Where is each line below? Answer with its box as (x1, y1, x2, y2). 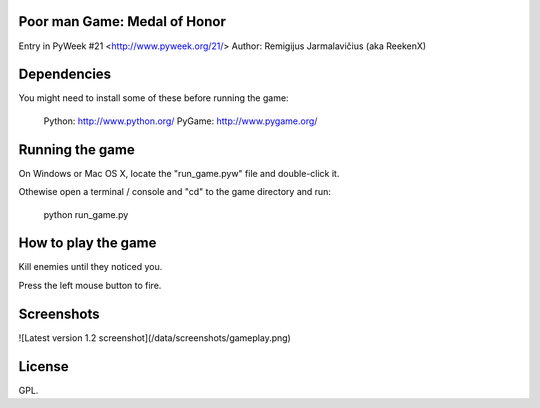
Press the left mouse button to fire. (18, 279, 162, 291)
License (18, 358, 69, 375)
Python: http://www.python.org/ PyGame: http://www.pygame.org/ (43, 115, 318, 127)
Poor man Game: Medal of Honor (18, 13, 227, 30)
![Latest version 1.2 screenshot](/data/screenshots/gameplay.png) (18, 331, 292, 344)
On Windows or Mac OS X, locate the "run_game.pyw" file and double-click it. (18, 167, 340, 179)
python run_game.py (43, 208, 129, 220)
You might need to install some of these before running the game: (18, 92, 289, 104)
